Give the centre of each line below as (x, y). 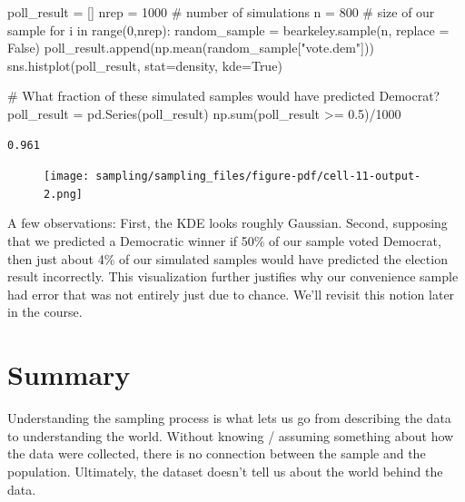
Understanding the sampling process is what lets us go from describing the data (229, 418)
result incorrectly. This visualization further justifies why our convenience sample (233, 276)
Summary (69, 374)
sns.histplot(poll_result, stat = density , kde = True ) (145, 65)
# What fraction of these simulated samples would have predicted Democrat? (224, 96)
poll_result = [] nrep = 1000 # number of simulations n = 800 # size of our (221, 12)
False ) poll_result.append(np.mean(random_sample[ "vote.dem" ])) (191, 48)
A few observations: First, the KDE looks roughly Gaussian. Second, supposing (228, 223)
